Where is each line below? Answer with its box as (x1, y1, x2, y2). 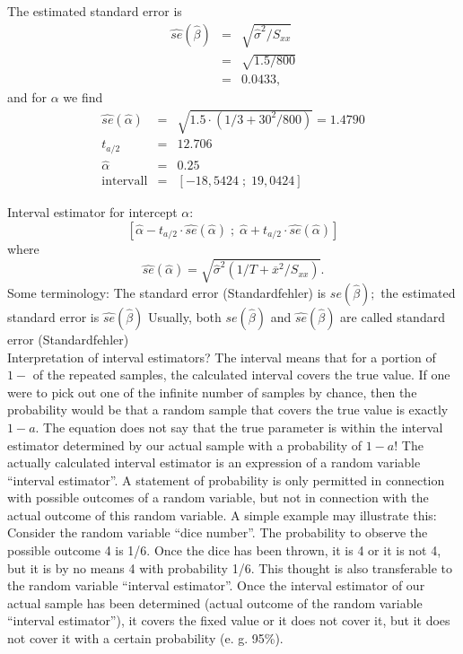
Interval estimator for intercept (7, 203, 178, 222)
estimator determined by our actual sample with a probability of (7, 435, 363, 454)
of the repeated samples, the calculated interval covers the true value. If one (32, 365, 450, 384)
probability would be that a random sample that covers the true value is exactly (7, 400, 449, 419)
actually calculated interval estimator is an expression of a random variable (7, 453, 421, 472)
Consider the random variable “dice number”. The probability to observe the (7, 523, 428, 542)
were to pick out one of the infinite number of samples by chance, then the (7, 382, 417, 401)
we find (63, 88, 103, 107)
